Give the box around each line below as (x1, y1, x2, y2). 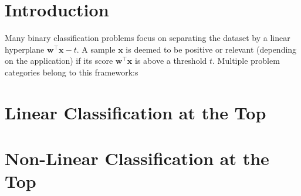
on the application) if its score (5, 54, 113, 67)
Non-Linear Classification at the (5, 146, 269, 170)
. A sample (76, 43, 116, 55)
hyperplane (5, 43, 45, 55)
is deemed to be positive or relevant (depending (126, 43, 297, 55)
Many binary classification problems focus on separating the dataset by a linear (5, 32, 290, 44)
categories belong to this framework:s (5, 66, 138, 78)
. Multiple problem (212, 54, 280, 67)
